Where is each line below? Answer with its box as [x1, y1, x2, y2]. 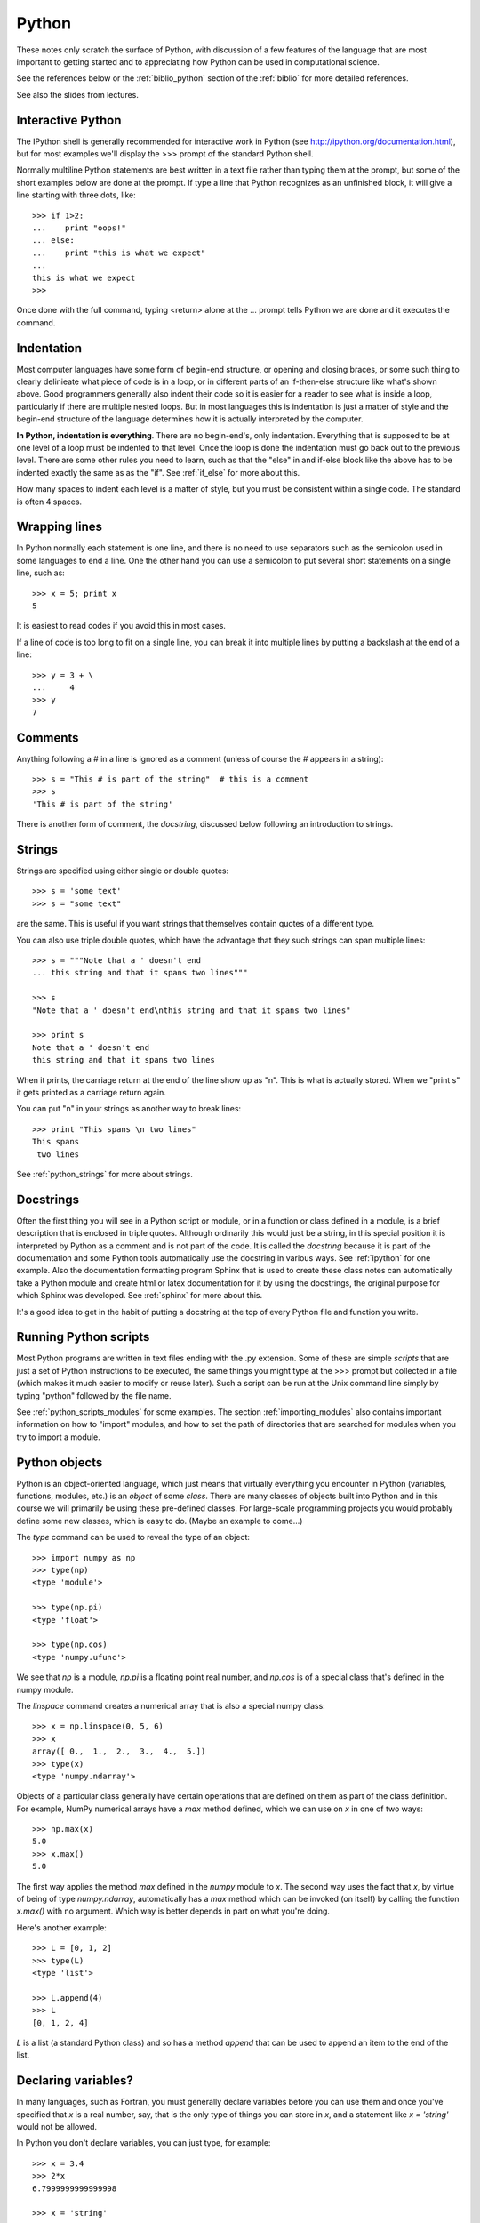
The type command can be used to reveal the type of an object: [16, 1532, 251, 1543]
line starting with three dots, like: [16, 189, 137, 200]
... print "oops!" [32, 222, 126, 233]
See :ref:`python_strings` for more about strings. [16, 1168, 193, 1179]
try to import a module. [16, 1432, 101, 1442]
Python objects [16, 1455, 103, 1470]
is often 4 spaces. [16, 496, 83, 507]
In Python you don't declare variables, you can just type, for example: [16, 2138, 271, 2148]
